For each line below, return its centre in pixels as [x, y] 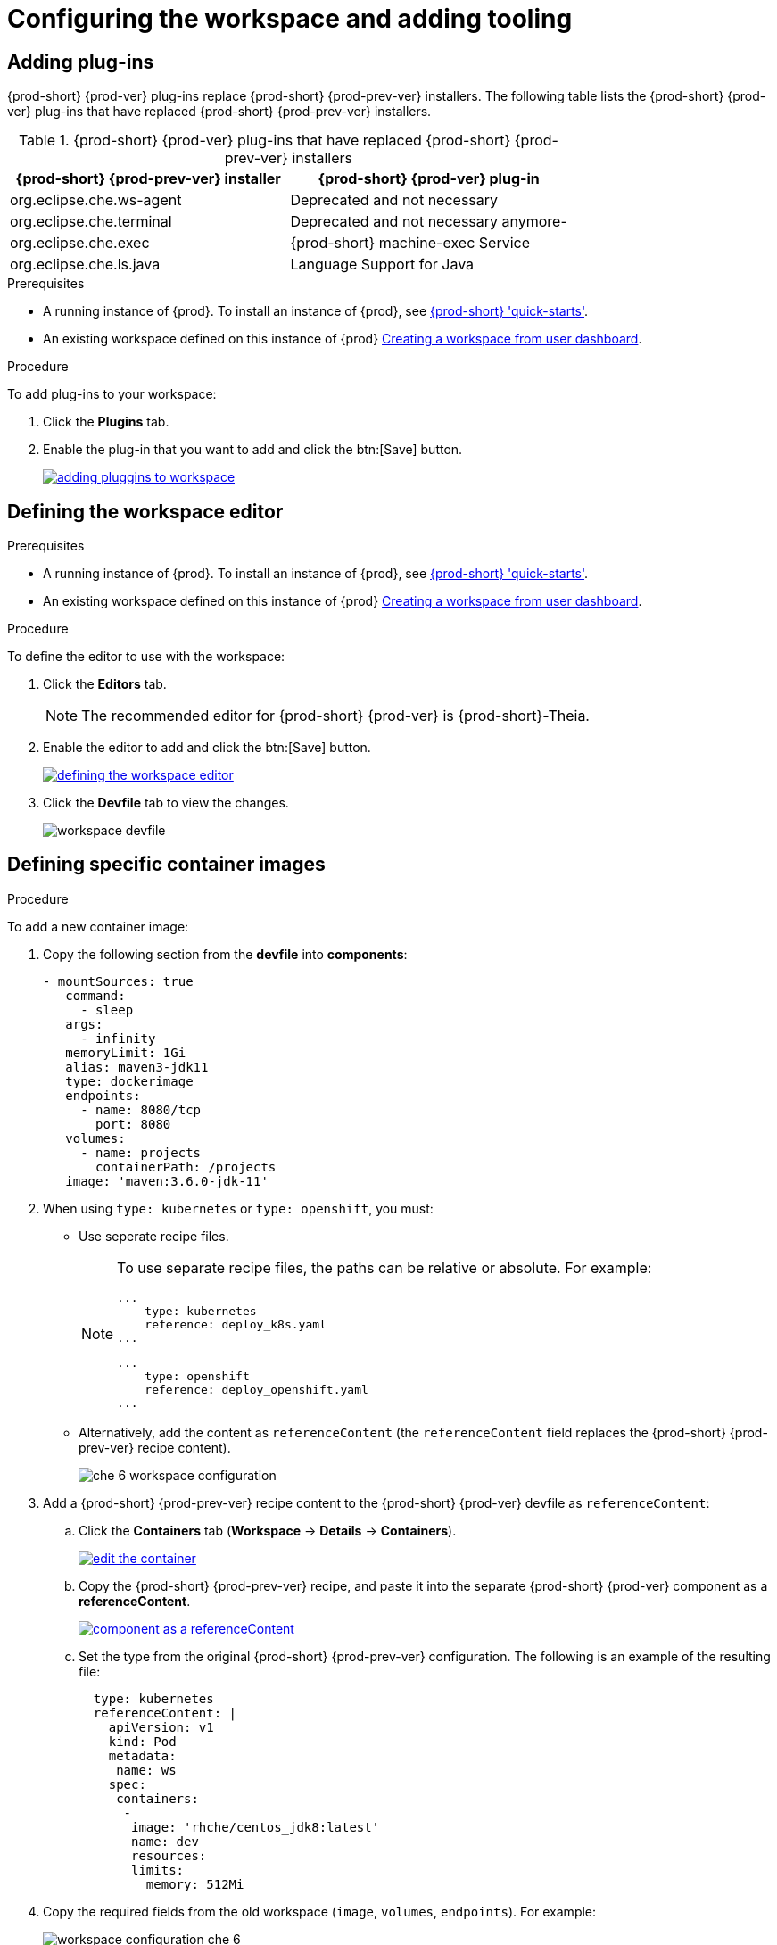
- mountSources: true [118, 981]
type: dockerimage [129, 1081]
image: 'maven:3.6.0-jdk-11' [167, 1181]
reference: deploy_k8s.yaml [236, 1324]
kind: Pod [142, 1741]
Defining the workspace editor [145, 511]
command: [95, 995]
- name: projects [141, 1152]
